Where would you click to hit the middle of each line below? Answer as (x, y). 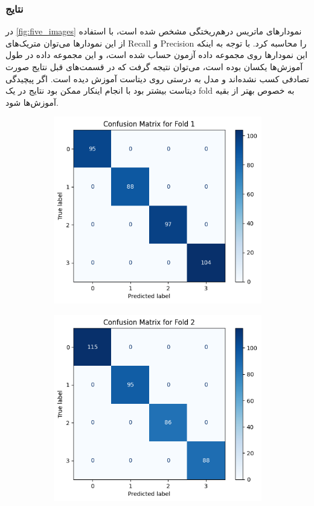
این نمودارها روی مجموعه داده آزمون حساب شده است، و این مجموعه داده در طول (157, 55)
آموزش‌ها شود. (32, 102)
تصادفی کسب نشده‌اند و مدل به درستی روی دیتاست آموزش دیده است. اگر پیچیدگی (157, 78)
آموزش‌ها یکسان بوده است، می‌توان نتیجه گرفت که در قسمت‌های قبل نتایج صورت (154, 66)
